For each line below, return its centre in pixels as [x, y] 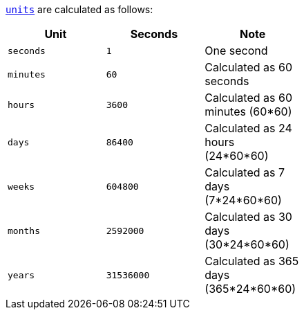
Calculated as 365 [252, 261]
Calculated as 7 [245, 172]
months [24, 231]
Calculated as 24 [248, 128]
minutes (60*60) [248, 111]
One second [236, 51]
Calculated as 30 [248, 217]
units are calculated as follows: [79, 9]
